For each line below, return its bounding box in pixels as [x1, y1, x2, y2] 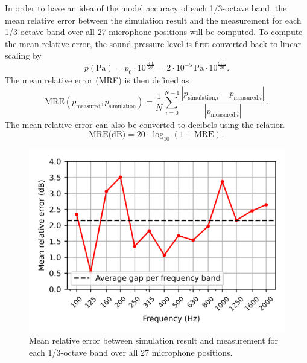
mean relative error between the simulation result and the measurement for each [5, 13, 302, 26]
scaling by [5, 49, 42, 62]
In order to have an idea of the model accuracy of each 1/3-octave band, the [5, 2, 287, 14]
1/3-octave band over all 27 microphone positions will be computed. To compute [5, 25, 303, 38]
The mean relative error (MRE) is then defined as [5, 74, 189, 86]
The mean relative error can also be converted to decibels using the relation [5, 118, 285, 130]
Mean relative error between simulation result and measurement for [29, 334, 279, 347]
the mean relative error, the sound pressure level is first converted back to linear [5, 37, 302, 50]
